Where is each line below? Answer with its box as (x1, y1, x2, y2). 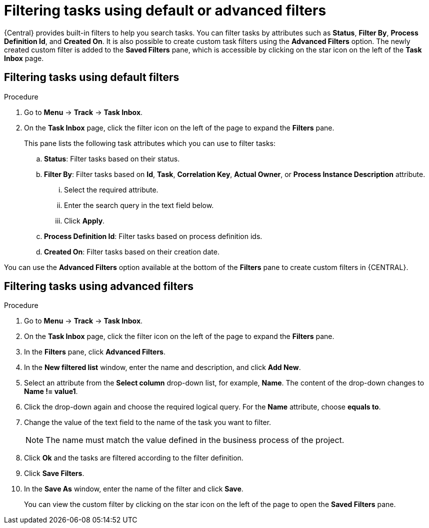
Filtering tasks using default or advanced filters (4, 2, 326, 19)
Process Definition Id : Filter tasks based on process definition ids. (44, 231, 262, 240)
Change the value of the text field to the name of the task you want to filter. (24, 418, 271, 427)
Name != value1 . (24, 387, 78, 396)
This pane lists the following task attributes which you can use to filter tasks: (24, 138, 276, 147)
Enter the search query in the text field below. (64, 200, 214, 209)
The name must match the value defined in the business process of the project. (45, 435, 344, 445)
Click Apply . (64, 216, 105, 225)
